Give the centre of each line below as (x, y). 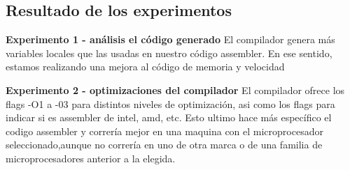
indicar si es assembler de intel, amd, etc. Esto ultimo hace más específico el (169, 117)
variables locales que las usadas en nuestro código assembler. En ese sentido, (169, 53)
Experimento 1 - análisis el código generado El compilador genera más (170, 39)
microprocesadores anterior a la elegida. (91, 158)
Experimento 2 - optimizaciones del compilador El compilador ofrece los (175, 90)
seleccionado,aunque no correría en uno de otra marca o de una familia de (164, 145)
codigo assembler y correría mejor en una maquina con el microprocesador (164, 131)
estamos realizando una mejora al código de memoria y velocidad (145, 67)
